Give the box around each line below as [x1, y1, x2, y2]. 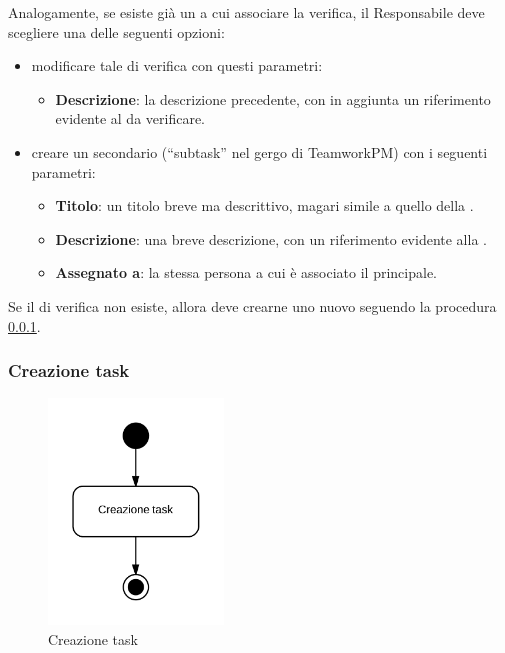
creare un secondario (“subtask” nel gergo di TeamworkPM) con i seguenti [31, 141, 488, 162]
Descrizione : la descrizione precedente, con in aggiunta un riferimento [55, 88, 491, 109]
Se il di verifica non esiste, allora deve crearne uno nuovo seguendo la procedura [8, 295, 497, 316]
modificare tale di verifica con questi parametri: [31, 55, 323, 76]
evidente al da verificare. [55, 108, 206, 129]
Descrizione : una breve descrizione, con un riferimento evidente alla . [55, 228, 487, 249]
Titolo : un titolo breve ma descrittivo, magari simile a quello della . [55, 195, 474, 216]
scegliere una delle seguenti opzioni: [8, 21, 225, 42]
